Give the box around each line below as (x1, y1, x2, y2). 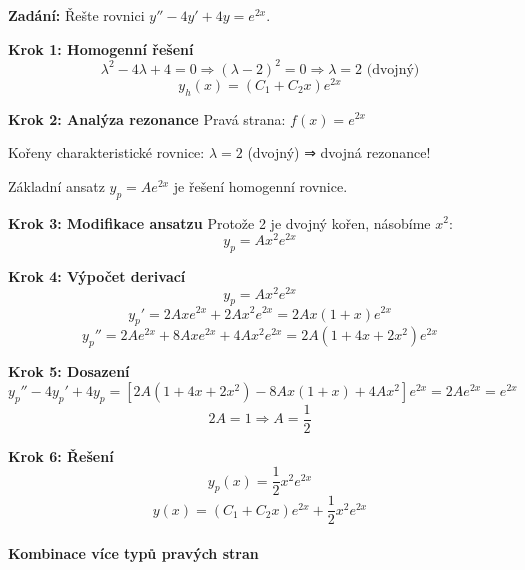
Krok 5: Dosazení (8, 361, 130, 382)
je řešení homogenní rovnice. (173, 175, 348, 196)
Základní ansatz (8, 175, 105, 196)
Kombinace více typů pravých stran (8, 542, 259, 563)
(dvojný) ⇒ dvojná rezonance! (247, 142, 431, 163)
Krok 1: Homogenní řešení (8, 38, 194, 59)
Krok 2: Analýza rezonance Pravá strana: (8, 108, 286, 129)
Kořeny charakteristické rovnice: (8, 142, 205, 163)
